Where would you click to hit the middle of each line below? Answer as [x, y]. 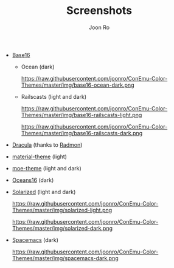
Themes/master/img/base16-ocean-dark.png [78, 85]
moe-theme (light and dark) [47, 168]
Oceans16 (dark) [33, 180]
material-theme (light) [39, 156]
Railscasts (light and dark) [54, 96]
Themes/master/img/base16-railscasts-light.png [82, 115]
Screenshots [99, 11]
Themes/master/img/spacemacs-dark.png [65, 258]
